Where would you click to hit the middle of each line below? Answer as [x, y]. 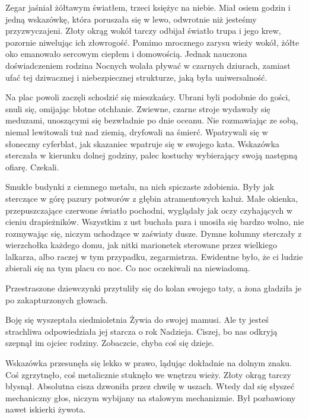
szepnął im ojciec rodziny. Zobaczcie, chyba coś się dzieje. [110, 343]
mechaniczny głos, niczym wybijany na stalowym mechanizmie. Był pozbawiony [151, 397]
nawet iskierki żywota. [46, 409]
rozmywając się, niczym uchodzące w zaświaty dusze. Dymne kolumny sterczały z [154, 233]
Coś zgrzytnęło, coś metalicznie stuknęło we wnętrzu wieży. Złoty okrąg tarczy [148, 374]
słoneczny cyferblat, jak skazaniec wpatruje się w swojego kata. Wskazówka [143, 143]
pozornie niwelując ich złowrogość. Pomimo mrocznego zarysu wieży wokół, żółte [152, 42]
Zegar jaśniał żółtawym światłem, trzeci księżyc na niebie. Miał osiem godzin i [148, 7]
